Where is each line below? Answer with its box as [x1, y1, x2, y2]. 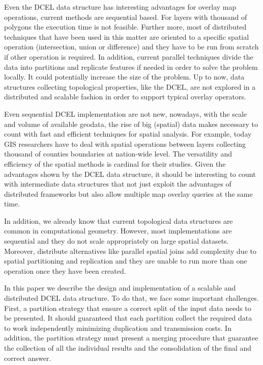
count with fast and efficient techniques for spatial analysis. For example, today [4, 128, 252, 139]
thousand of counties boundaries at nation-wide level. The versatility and [4, 148, 232, 159]
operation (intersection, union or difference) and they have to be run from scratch [4, 41, 259, 52]
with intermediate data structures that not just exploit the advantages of [4, 178, 231, 189]
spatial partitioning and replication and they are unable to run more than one [4, 255, 247, 266]
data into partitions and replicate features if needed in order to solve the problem [4, 61, 258, 72]
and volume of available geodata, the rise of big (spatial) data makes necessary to [4, 118, 258, 129]
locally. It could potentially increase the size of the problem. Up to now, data [4, 71, 245, 82]
